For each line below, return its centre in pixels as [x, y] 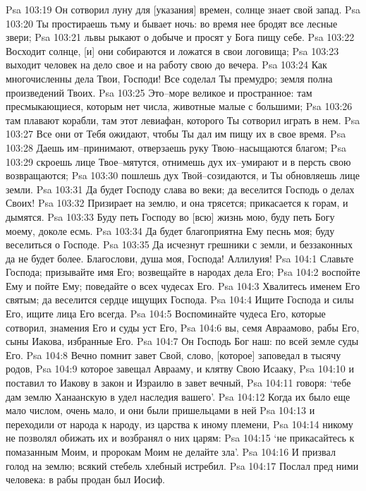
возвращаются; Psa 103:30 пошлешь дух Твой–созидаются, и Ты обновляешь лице [183, 175]
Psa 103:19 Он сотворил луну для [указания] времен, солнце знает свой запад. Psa [183, 9]
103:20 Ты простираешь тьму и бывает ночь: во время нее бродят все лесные [172, 23]
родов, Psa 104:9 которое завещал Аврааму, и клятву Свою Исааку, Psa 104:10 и [180, 369]
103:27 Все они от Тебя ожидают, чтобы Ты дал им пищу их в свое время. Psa [176, 134]
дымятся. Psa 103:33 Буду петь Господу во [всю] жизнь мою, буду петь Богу [170, 216]
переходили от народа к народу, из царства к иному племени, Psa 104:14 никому [179, 424]
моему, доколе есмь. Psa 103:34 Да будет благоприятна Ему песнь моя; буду [170, 230]
